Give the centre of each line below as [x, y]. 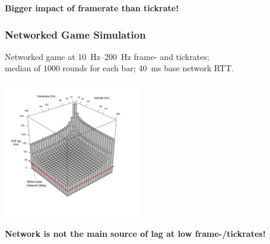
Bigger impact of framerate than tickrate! [92, 8]
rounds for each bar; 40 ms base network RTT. [148, 68]
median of [23, 68]
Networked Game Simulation [75, 34]
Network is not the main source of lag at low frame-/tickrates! [135, 234]
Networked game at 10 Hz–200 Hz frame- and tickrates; [107, 56]
